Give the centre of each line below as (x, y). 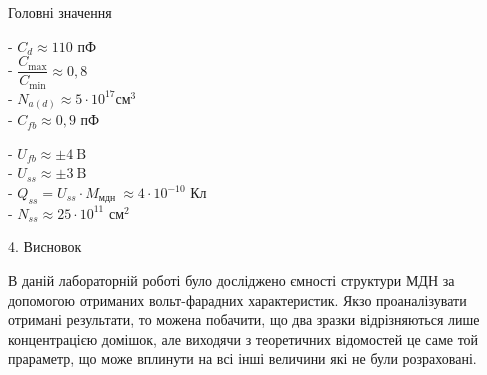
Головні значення (60, 12)
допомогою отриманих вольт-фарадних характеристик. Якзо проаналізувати (237, 299)
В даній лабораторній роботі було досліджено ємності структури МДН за (231, 279)
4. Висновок (45, 246)
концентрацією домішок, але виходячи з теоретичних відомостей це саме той (243, 338)
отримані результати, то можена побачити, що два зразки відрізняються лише (244, 319)
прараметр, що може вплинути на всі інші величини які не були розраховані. (242, 358)
